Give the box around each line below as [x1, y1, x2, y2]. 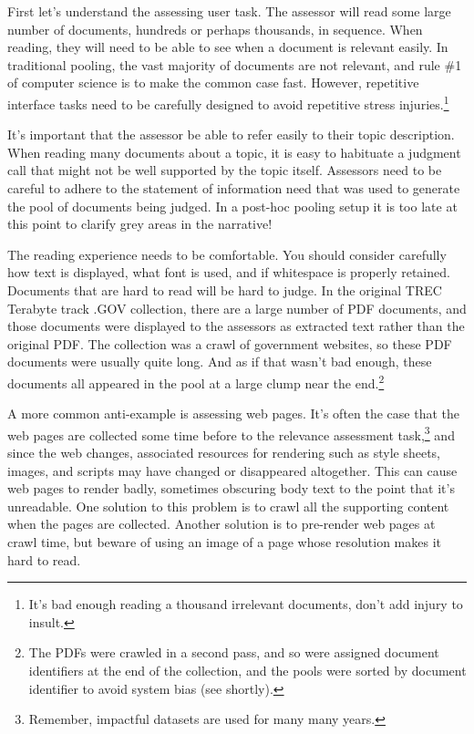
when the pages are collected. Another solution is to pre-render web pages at [7, 514, 436, 533]
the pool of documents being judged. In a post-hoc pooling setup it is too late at [7, 196, 458, 215]
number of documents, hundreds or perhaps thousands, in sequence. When [7, 19, 423, 38]
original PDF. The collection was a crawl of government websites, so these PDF [7, 334, 452, 353]
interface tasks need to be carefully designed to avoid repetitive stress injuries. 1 [7, 91, 449, 113]
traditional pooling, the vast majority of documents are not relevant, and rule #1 [7, 55, 462, 74]
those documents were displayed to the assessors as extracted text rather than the [7, 316, 465, 336]
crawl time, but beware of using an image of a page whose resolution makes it [7, 532, 441, 551]
